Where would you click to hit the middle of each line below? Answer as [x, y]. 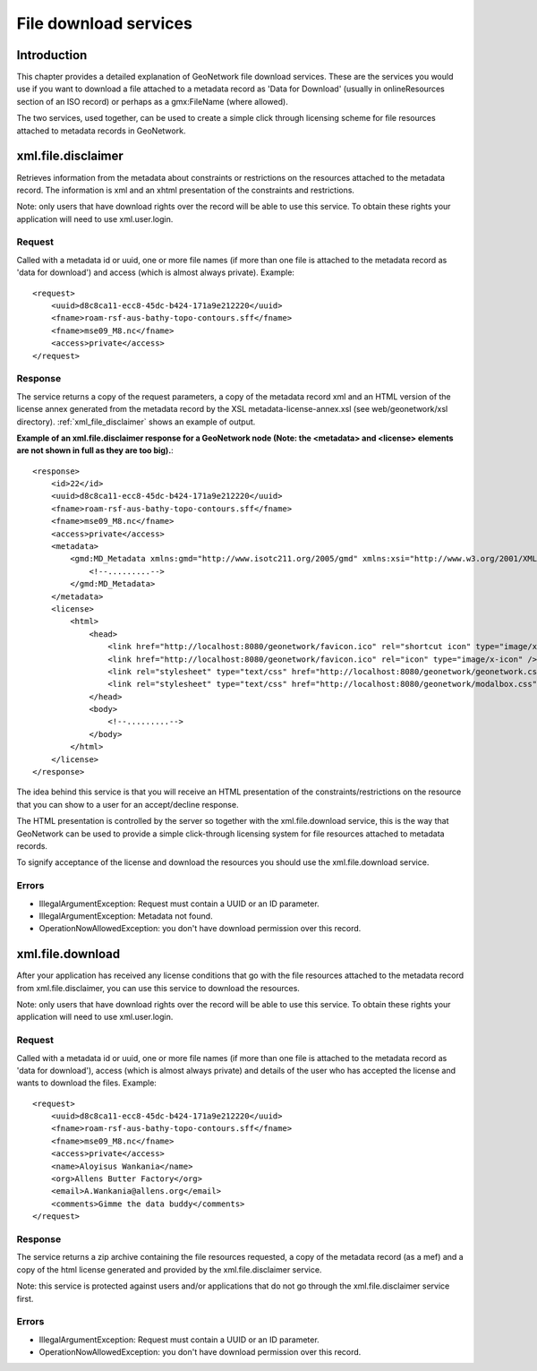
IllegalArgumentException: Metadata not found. [126, 916]
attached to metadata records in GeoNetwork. [101, 131]
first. [25, 1298]
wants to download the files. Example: [86, 1083]
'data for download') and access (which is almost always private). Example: [156, 272]
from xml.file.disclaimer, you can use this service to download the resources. [158, 988]
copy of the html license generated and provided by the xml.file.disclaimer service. [169, 1269]
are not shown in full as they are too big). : [95, 450]
